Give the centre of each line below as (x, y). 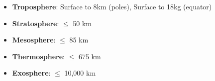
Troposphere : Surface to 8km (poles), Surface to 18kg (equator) (112, 6)
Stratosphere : (36, 23)
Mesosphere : (34, 40)
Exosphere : (31, 73)
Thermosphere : (38, 56)
